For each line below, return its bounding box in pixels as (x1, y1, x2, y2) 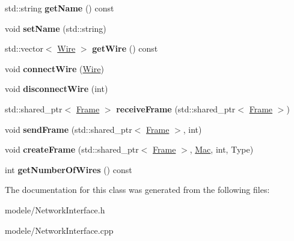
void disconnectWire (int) (5, 82, 108, 95)
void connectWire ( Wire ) (5, 62, 104, 75)
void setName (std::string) (5, 22, 106, 34)
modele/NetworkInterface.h (5, 203, 105, 216)
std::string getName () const (5, 2, 114, 14)
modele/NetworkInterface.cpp (5, 224, 114, 236)
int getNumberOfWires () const (5, 163, 132, 175)
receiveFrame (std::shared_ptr (116, 102, 236, 115)
